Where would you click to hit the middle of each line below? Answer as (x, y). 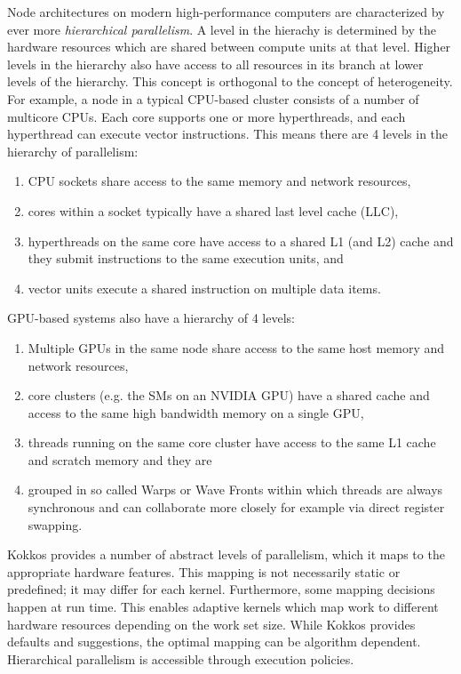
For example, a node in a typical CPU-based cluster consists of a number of (213, 98)
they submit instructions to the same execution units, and (186, 258)
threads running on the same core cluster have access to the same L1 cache (232, 442)
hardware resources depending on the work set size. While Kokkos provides (211, 624)
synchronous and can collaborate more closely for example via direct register (236, 507)
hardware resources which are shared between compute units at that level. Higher (229, 47)
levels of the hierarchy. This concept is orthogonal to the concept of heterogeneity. (230, 81)
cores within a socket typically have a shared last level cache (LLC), (213, 210)
